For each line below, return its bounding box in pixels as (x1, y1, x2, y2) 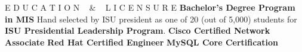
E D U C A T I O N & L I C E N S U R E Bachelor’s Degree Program (5, 1, 295, 13)
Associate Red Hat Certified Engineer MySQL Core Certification (5, 35, 278, 48)
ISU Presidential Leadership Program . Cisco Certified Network (5, 24, 270, 37)
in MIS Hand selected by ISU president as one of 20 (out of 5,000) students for (5, 12, 297, 25)
